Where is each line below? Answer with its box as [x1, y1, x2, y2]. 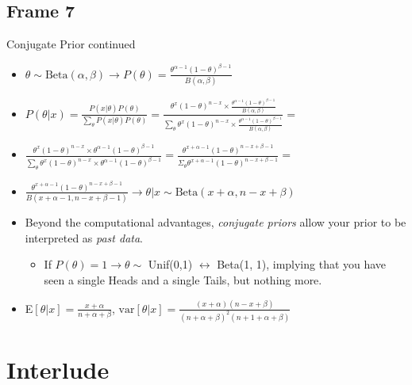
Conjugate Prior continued [6, 36, 136, 52]
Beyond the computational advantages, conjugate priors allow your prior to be [25, 214, 406, 231]
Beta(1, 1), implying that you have [217, 256, 387, 273]
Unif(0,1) [148, 256, 193, 273]
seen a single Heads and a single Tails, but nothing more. [44, 272, 322, 288]
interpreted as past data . [25, 229, 144, 246]
